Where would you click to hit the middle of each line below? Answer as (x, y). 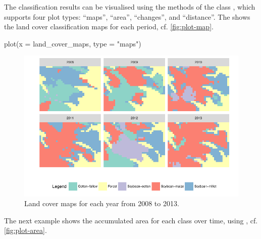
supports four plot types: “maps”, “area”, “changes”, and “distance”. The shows (127, 16)
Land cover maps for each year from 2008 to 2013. (102, 203)
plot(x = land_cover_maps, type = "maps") (73, 43)
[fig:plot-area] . (25, 230)
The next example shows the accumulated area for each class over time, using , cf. (131, 220)
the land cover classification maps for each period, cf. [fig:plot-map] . (109, 27)
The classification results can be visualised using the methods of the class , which (130, 7)
